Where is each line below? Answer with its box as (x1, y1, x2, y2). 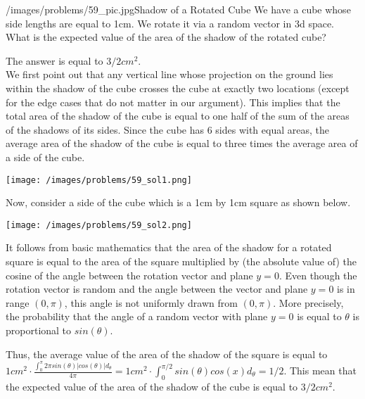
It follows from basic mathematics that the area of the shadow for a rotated (6, 240, 332, 255)
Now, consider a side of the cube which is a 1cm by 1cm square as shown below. (6, 195, 351, 210)
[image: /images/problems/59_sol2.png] (6, 220, 192, 230)
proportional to (6, 323, 72, 337)
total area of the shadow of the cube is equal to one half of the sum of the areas (6, 108, 350, 123)
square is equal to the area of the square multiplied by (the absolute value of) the (6, 254, 357, 269)
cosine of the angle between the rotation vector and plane (6, 267, 253, 282)
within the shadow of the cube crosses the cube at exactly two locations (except (6, 80, 350, 95)
